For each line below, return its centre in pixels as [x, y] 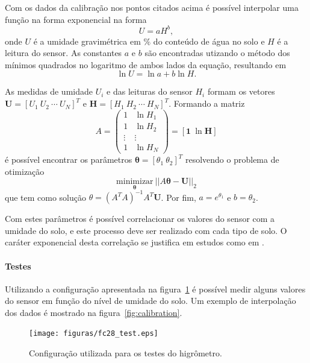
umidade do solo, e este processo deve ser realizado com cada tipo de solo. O [146, 230]
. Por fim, [178, 197]
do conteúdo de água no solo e [209, 41]
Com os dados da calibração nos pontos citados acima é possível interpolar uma [152, 7]
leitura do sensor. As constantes [64, 53]
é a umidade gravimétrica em [87, 41]
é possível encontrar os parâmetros [69, 159]
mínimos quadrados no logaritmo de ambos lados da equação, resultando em [146, 64]
